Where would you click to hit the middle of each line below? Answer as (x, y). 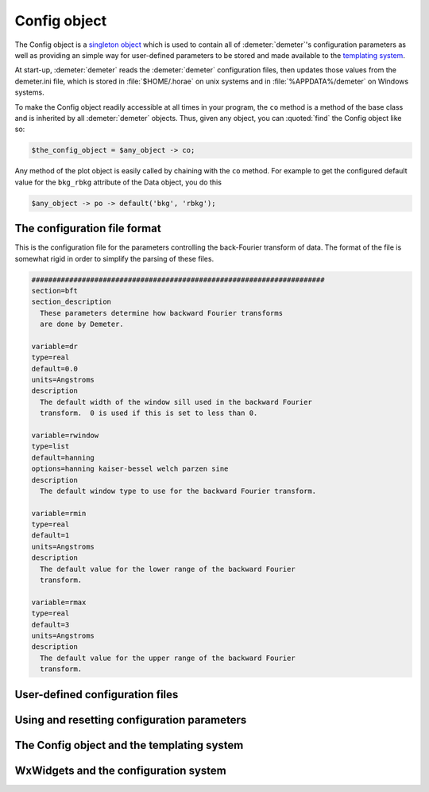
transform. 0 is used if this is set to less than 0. (149, 413)
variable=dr (55, 346)
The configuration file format (88, 229)
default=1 (50, 536)
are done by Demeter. (82, 324)
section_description (71, 302)
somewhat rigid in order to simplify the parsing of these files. (114, 258)
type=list (50, 446)
